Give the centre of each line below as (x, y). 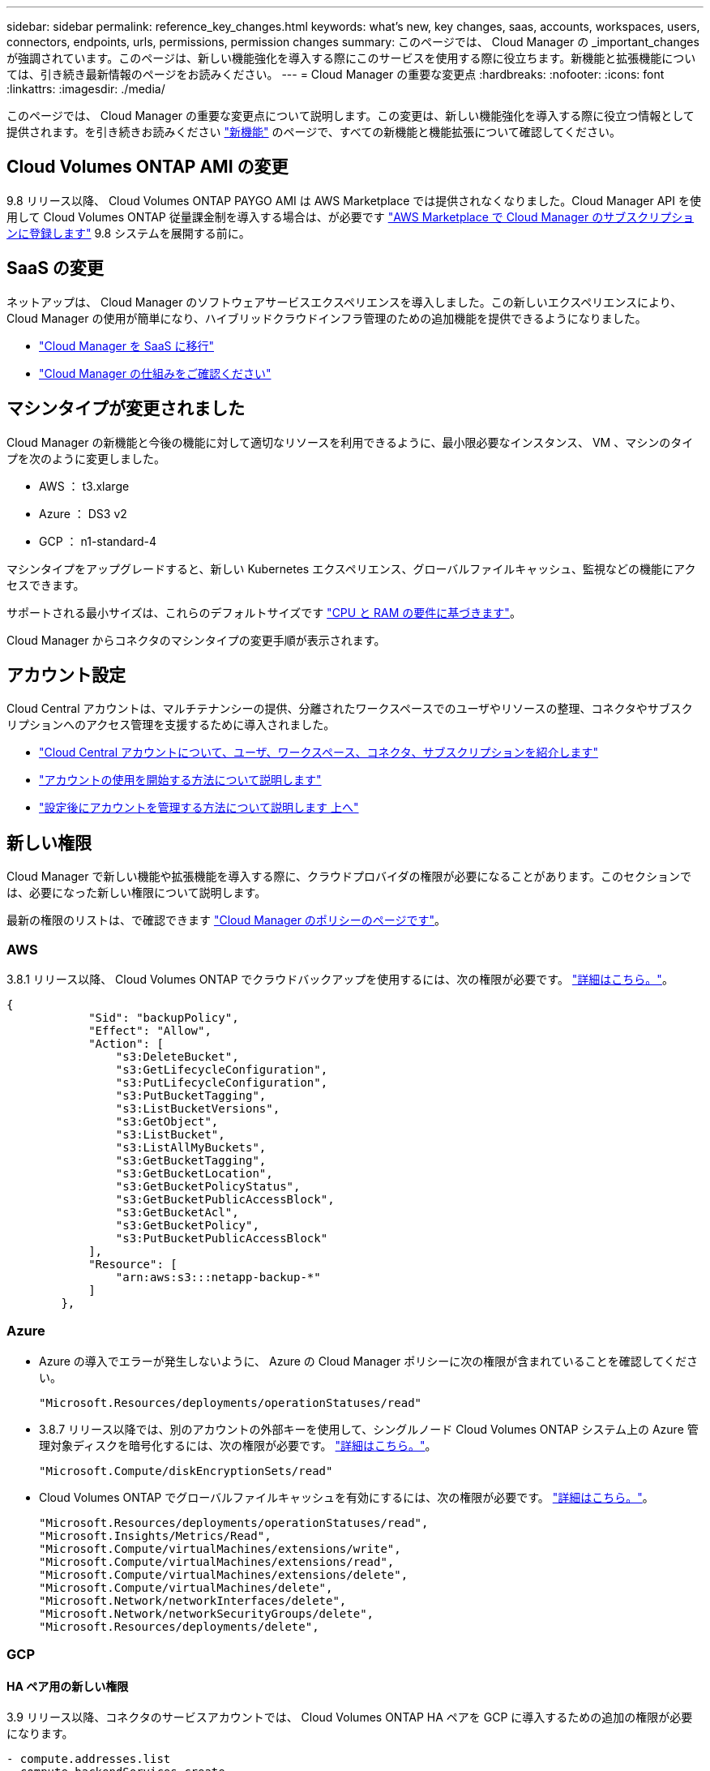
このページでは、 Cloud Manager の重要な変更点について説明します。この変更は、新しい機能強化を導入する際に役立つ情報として (351, 116)
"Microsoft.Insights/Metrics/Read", (155, 1535)
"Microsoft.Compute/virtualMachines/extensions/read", (217, 1561)
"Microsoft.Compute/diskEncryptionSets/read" (186, 1471)
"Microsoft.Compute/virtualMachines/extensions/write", (220, 1548)
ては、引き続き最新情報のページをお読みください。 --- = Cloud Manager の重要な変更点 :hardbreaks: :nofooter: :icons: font (336, 74)
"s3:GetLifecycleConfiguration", (222, 1069)
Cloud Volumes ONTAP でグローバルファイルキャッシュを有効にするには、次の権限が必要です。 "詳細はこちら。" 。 (346, 1497)
